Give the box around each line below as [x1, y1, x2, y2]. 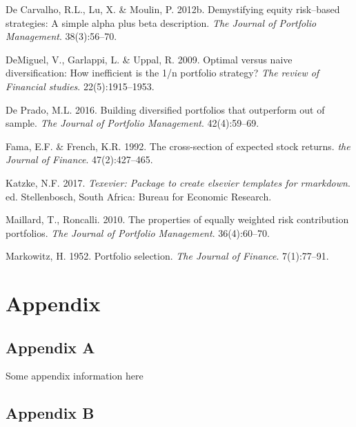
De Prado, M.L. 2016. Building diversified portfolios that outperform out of [6, 102, 325, 116]
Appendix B [6, 402, 95, 424]
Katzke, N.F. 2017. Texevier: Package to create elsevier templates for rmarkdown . [6, 175, 350, 189]
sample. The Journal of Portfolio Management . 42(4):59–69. [6, 116, 259, 130]
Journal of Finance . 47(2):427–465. [6, 152, 153, 167]
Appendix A [6, 336, 95, 357]
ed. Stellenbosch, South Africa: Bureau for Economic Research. [6, 189, 272, 203]
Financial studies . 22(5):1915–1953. [6, 79, 155, 93]
